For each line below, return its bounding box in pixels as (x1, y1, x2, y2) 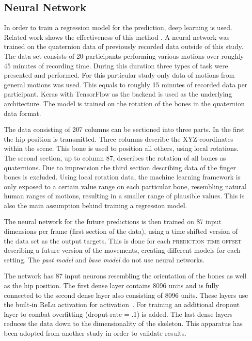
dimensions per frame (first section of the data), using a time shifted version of (4, 226, 238, 236)
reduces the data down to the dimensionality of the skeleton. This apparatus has (4, 318, 243, 328)
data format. (4, 108, 41, 118)
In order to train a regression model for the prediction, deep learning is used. (4, 22, 232, 32)
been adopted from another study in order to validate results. (4, 328, 187, 338)
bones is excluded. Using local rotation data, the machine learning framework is (4, 172, 241, 182)
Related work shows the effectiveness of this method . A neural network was (4, 32, 230, 42)
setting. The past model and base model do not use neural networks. (4, 254, 205, 264)
